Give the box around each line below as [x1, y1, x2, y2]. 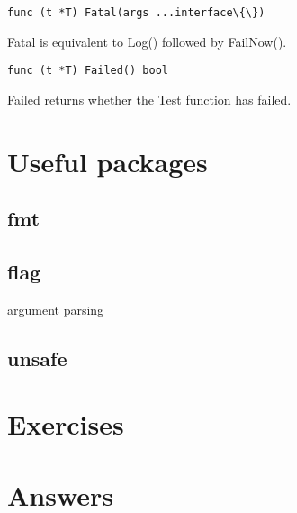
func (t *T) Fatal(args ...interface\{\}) [7, 6, 265, 19]
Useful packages [7, 142, 208, 179]
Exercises [7, 406, 124, 443]
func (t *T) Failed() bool [7, 64, 168, 78]
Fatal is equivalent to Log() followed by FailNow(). [7, 32, 287, 50]
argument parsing [7, 299, 104, 318]
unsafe [7, 344, 67, 371]
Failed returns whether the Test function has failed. [7, 89, 292, 108]
